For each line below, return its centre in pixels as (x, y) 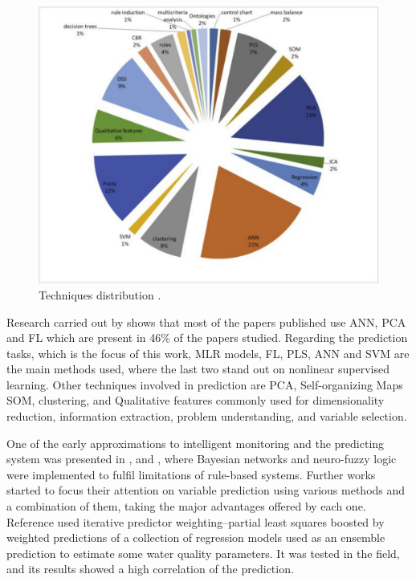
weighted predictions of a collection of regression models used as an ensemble (196, 537)
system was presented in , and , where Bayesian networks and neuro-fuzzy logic (202, 459)
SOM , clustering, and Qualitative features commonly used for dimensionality (196, 400)
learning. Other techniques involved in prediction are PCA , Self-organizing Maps (205, 384)
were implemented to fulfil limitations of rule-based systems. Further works (191, 474)
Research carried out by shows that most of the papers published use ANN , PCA (206, 322)
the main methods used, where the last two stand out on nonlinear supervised (198, 369)
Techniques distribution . (100, 294)
